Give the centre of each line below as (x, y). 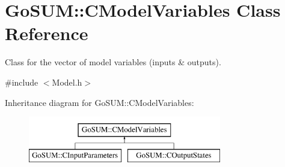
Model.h (67, 82)
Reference (47, 33)
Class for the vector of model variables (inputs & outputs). (113, 62)
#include (22, 82)
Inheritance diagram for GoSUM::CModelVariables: (100, 102)
